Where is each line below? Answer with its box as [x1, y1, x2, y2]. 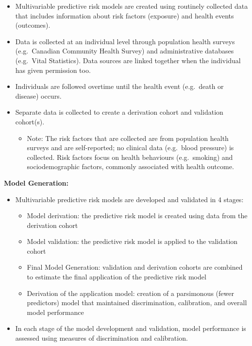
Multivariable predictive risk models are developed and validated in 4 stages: [15, 194, 244, 204]
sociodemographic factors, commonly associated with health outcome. [27, 161, 234, 172]
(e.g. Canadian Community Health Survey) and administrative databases [15, 46, 234, 56]
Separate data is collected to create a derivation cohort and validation [15, 107, 223, 117]
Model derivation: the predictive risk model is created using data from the [27, 210, 248, 221]
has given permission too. [15, 65, 91, 75]
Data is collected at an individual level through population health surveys [15, 36, 235, 46]
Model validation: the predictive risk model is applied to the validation [27, 236, 238, 246]
